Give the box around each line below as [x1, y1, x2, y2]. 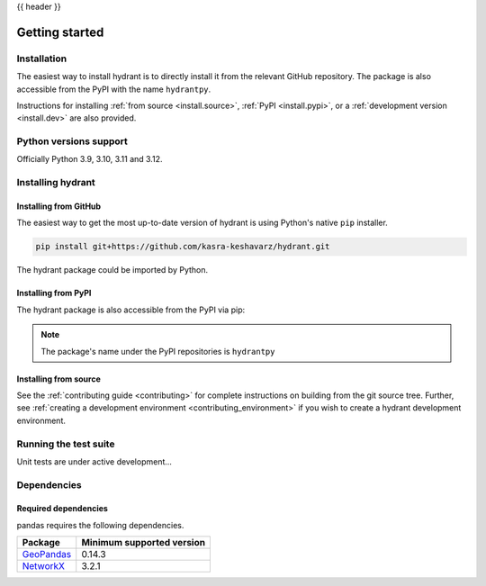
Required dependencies [16, 503, 108, 514]
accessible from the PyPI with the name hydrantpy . [16, 84, 211, 95]
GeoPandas [22, 548, 72, 561]
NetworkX [22, 560, 65, 572]
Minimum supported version [81, 536, 206, 549]
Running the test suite [16, 437, 115, 450]
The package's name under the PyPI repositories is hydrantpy [40, 346, 275, 356]
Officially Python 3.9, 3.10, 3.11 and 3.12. [16, 154, 163, 165]
